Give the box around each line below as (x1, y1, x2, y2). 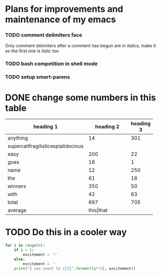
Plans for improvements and (5, 3, 123, 15)
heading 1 (33, 123, 58, 130)
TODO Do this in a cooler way (5, 227, 127, 238)
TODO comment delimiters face (5, 32, 82, 39)
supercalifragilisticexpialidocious (7, 143, 84, 150)
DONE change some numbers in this (5, 92, 157, 103)
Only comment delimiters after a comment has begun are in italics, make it (5, 43, 157, 49)
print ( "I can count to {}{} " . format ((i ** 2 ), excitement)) (14, 266, 136, 271)
